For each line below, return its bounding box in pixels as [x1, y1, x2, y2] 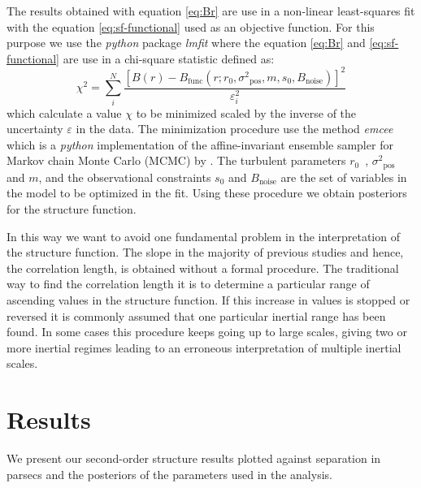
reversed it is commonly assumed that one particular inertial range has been [7, 307, 386, 324]
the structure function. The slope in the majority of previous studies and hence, [7, 244, 404, 261]
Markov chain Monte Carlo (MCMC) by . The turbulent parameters [7, 152, 346, 169]
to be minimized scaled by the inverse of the [136, 104, 357, 121]
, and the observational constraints [38, 168, 211, 185]
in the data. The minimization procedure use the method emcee [76, 120, 393, 137]
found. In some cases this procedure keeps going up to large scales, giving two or [7, 323, 407, 340]
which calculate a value [7, 104, 122, 121]
